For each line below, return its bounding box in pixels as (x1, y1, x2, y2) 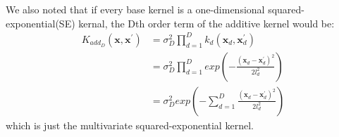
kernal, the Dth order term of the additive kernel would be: (78, 15, 335, 30)
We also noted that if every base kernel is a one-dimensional (6, 2, 265, 16)
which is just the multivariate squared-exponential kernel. (6, 117, 254, 132)
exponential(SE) (6, 15, 75, 30)
